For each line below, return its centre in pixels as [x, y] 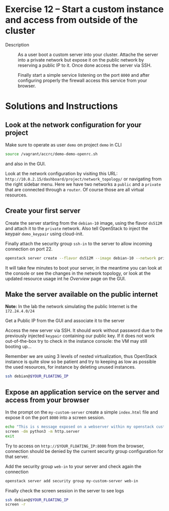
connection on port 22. [29, 249]
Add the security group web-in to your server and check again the [73, 466]
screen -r [16, 504]
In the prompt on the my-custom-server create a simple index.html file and [82, 412]
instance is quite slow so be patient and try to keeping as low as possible [81, 362]
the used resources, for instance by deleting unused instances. [70, 367]
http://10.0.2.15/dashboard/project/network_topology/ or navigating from [83, 179]
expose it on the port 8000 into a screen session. [55, 417]
